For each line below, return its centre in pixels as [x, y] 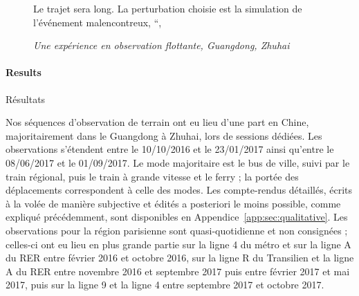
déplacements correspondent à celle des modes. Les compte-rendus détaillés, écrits [179, 190]
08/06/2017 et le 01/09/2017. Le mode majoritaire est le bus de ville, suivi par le [178, 162]
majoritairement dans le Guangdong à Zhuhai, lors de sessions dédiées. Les [164, 135]
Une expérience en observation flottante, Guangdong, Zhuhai [162, 45]
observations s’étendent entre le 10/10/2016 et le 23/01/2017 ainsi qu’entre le [170, 149]
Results [24, 72]
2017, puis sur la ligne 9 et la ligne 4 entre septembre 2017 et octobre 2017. [165, 285]
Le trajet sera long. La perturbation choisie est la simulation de [168, 8]
